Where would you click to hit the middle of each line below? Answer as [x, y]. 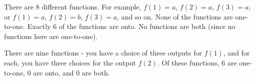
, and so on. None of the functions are [175, 16]
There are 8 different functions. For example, [73, 6]
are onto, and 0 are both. [71, 72]
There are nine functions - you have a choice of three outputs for [103, 53]
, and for [236, 53]
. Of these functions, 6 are [197, 62]
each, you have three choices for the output [70, 62]
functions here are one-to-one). [51, 36]
